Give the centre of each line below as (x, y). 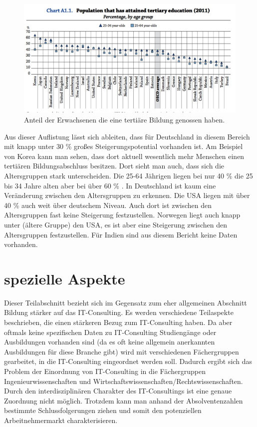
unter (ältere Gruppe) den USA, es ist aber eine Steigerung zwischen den (116, 224)
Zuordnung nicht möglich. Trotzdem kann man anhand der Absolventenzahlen (124, 400)
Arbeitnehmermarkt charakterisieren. (61, 420)
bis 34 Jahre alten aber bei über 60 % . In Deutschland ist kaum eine (110, 185)
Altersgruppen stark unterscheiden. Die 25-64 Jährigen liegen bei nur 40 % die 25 (128, 176)
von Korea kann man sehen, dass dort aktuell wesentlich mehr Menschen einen (124, 156)
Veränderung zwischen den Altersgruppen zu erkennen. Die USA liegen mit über (127, 195)
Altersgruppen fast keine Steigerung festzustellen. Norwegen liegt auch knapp (122, 215)
